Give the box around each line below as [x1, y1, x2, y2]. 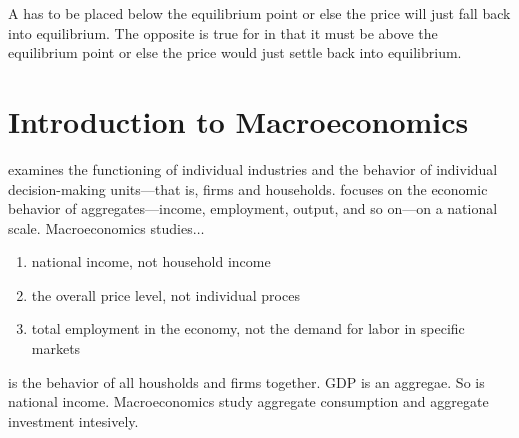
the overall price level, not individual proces [31, 284, 300, 305]
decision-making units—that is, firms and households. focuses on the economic [8, 178, 488, 199]
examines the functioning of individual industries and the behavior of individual [8, 158, 498, 179]
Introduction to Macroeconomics [8, 100, 469, 141]
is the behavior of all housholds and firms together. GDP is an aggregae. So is [8, 371, 485, 392]
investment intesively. [8, 410, 139, 431]
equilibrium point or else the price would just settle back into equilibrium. [8, 42, 462, 63]
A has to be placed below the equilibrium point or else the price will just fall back [8, 3, 511, 23]
